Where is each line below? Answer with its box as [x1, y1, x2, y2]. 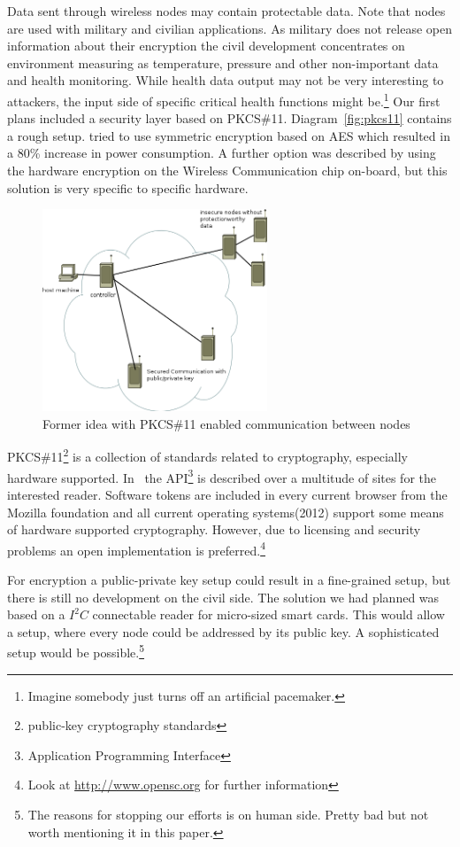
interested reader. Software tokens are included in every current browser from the [7, 485, 448, 503]
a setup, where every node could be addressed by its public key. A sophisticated [7, 622, 440, 641]
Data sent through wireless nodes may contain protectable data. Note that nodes [7, 2, 446, 19]
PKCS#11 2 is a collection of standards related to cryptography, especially [7, 445, 408, 466]
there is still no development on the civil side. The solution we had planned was [7, 587, 440, 606]
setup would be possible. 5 [7, 641, 145, 662]
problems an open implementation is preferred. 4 [7, 538, 266, 559]
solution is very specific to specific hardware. [7, 178, 249, 197]
